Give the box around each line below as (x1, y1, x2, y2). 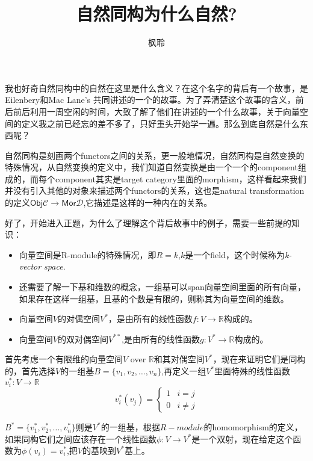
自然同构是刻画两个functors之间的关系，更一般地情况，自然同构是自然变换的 (5, 149, 305, 161)
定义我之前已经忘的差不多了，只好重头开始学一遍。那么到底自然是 (21, 117, 283, 129)
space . (44, 260, 66, 273)
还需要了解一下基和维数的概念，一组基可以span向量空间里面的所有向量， (19, 280, 306, 293)
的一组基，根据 (101, 421, 160, 433)
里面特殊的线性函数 (214, 365, 291, 377)
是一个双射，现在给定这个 (191, 432, 293, 445)
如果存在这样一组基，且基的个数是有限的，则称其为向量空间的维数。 (19, 292, 289, 305)
